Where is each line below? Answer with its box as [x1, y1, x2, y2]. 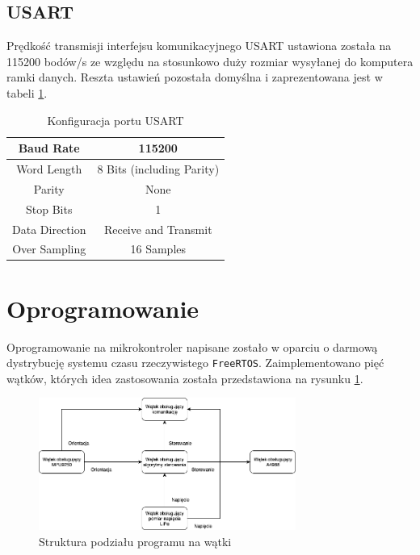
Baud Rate [18, 140, 80, 156]
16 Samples [130, 240, 187, 257]
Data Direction [12, 220, 86, 237]
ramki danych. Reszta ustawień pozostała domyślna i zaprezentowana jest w [6, 69, 383, 86]
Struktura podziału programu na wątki [39, 532, 232, 549]
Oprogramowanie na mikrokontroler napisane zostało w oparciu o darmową [6, 338, 378, 355]
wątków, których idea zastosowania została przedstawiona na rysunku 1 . [6, 369, 363, 386]
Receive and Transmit [103, 220, 212, 237]
